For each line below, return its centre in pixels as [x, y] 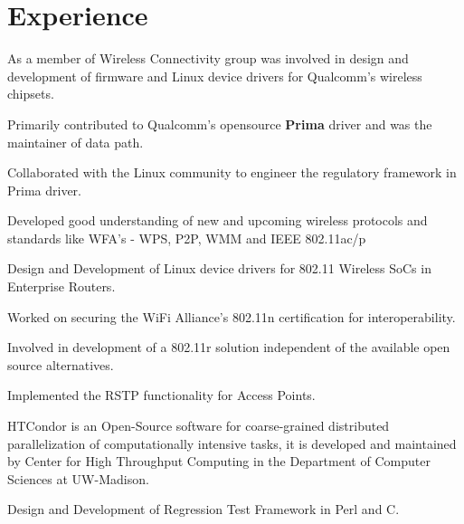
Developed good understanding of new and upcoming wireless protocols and [218, 220]
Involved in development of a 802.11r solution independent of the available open [229, 347]
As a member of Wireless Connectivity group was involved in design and [208, 58]
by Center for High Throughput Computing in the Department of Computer [219, 461]
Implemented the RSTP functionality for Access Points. [161, 395]
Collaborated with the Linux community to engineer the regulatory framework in [232, 172]
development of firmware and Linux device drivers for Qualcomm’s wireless [215, 76]
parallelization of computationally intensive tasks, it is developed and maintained [232, 443]
